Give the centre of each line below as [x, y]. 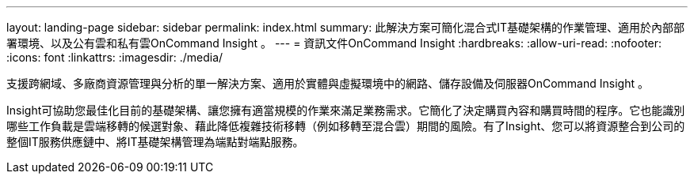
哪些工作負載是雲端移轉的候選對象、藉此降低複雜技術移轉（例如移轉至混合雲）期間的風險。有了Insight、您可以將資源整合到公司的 [346, 126]
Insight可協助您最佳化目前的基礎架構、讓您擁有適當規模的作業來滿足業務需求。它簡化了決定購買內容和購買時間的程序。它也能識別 [346, 110]
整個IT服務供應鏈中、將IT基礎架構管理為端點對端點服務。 [155, 142]
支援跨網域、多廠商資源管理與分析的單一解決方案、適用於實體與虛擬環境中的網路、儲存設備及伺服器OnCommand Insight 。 [328, 83]
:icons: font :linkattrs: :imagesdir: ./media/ [115, 57]
